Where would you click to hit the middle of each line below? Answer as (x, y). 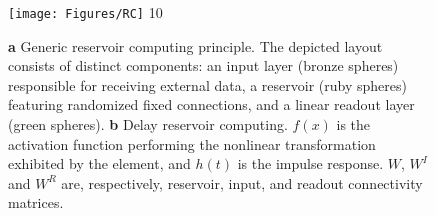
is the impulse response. (310, 163)
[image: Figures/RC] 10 (85, 12)
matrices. (36, 202)
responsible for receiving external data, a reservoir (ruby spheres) (207, 84)
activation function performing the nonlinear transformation (192, 143)
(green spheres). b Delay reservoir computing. (148, 124)
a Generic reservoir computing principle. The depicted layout (195, 45)
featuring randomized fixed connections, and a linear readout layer (211, 104)
